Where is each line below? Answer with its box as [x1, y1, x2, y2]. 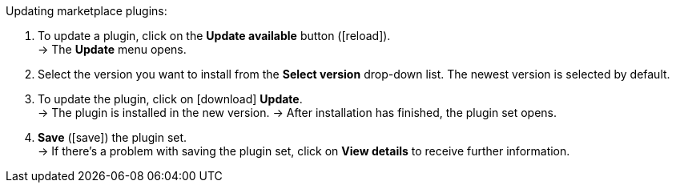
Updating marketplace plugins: [6, 4, 167, 18]
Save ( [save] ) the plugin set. [38, 131, 187, 144]
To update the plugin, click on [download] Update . [38, 92, 303, 106]
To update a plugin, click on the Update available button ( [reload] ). [38, 29, 391, 42]
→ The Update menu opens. [38, 42, 187, 56]
